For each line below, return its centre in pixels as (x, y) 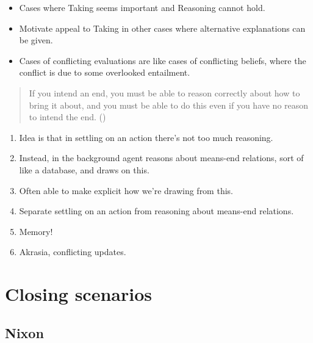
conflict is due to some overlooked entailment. (105, 72)
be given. (36, 40)
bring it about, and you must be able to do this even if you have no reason (169, 105)
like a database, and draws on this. (84, 169)
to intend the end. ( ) (67, 117)
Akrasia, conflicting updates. (73, 252)
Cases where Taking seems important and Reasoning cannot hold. (142, 7)
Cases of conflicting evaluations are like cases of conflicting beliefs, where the (163, 60)
